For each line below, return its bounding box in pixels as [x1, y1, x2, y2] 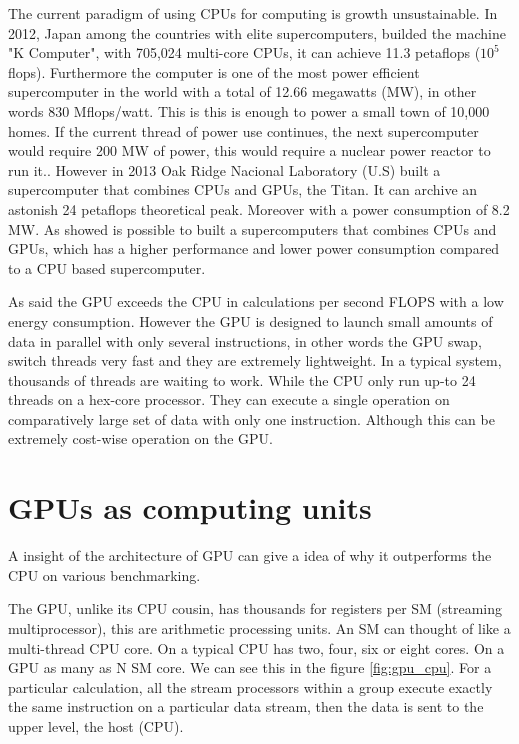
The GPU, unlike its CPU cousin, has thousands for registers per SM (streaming [8, 598, 503, 619]
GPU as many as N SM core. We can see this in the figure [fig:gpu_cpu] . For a [8, 657, 492, 678]
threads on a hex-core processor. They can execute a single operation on [8, 389, 450, 410]
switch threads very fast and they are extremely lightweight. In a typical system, [8, 350, 502, 371]
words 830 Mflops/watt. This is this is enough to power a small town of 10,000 [8, 100, 490, 121]
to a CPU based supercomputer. [8, 257, 206, 278]
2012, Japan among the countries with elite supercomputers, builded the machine [8, 22, 506, 43]
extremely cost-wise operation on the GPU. [8, 428, 273, 449]
